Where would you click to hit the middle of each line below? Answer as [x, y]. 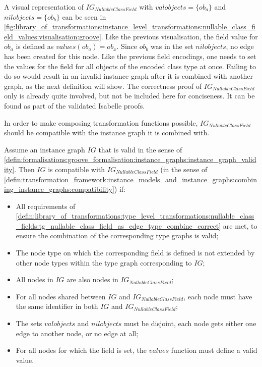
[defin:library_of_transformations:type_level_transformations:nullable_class [135, 216]
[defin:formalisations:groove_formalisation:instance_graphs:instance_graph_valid [130, 159]
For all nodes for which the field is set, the [81, 350]
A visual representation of [44, 7]
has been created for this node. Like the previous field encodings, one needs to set [130, 56]
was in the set [172, 46]
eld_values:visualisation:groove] [53, 36]
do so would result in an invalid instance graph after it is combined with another [128, 76]
